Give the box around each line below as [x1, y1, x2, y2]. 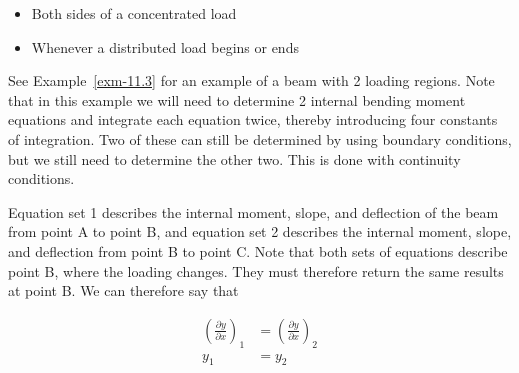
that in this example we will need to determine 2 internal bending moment [8, 89, 466, 110]
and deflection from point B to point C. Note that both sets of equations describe [8, 240, 508, 261]
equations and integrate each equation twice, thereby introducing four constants [8, 109, 498, 130]
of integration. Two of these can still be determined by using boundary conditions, [8, 128, 512, 149]
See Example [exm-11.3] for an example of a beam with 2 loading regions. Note [8, 70, 495, 91]
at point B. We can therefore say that [8, 280, 239, 301]
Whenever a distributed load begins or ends [31, 36, 299, 57]
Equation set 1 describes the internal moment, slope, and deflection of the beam [8, 201, 499, 222]
